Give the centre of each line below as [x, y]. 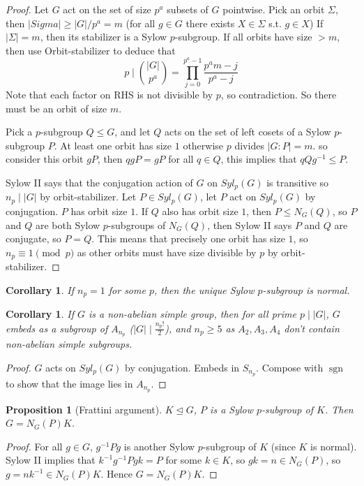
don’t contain [312, 328]
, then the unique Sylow [204, 289]
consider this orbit [45, 159]
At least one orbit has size [116, 145]
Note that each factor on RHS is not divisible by [109, 95]
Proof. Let [27, 9]
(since [283, 446]
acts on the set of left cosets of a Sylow [248, 132]
